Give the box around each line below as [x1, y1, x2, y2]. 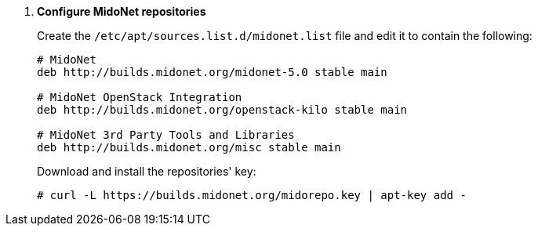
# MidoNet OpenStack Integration [37, 91, 242, 103]
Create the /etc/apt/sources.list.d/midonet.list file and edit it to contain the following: [37, 29, 533, 42]
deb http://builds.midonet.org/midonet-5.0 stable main [37, 66, 387, 78]
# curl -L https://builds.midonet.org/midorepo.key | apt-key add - [37, 189, 467, 201]
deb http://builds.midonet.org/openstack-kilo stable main [37, 103, 408, 116]
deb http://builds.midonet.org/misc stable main [37, 141, 341, 154]
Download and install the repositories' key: [37, 165, 256, 178]
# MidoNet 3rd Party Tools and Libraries [37, 129, 295, 141]
